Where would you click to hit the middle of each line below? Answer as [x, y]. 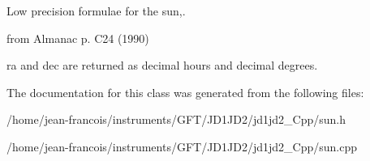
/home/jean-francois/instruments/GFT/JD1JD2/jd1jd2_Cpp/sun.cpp [182, 146]
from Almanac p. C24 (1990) [78, 38]
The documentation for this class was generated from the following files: [185, 92]
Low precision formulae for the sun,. [96, 11]
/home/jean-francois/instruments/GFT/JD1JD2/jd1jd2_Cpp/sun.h [176, 119]
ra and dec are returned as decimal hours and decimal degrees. [162, 65]
